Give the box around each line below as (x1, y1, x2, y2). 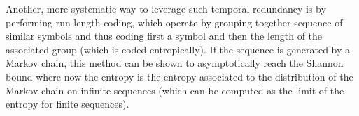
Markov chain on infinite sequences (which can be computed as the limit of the (6, 83, 344, 97)
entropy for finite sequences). (6, 97, 129, 111)
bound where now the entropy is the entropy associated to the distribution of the (6, 69, 353, 83)
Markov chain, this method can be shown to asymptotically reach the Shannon (6, 56, 344, 70)
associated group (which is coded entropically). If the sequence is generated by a (6, 42, 351, 56)
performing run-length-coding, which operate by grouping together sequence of (6, 15, 343, 29)
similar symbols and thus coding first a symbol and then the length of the (6, 28, 323, 43)
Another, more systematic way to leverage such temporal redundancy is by (6, 1, 326, 15)
